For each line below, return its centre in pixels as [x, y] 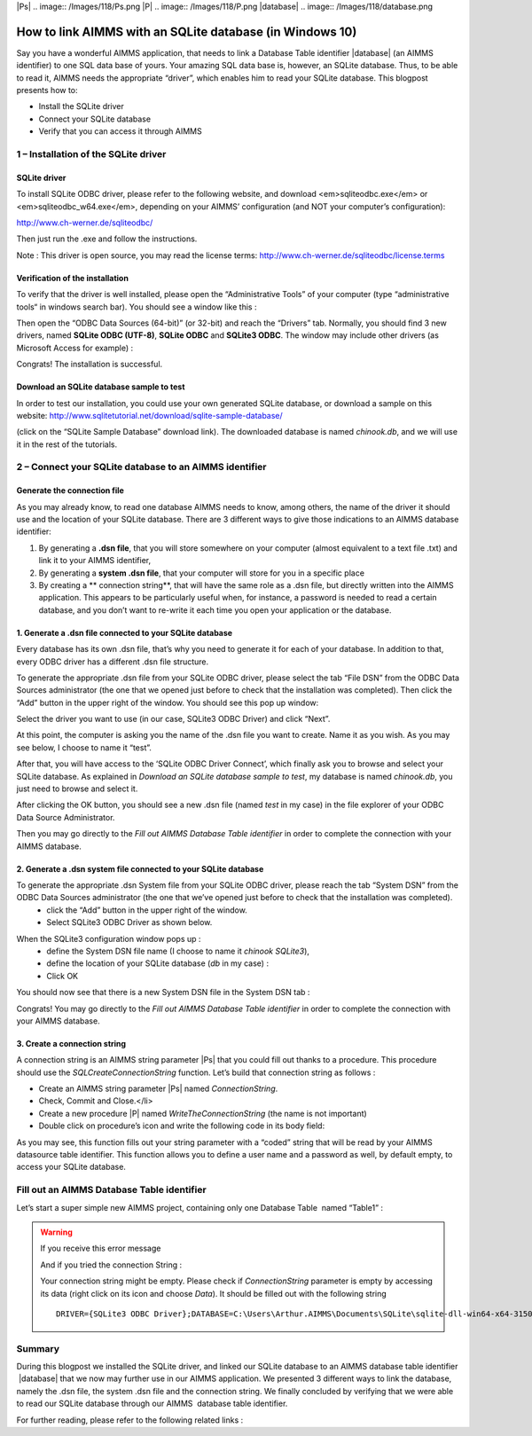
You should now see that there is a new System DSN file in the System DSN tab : [163, 993]
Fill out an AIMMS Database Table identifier [112, 1190]
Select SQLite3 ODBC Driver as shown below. [129, 922]
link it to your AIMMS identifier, [94, 561]
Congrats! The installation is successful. [90, 365]
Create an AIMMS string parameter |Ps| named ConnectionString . [158, 1089]
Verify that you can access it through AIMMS [121, 131]
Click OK [63, 976]
